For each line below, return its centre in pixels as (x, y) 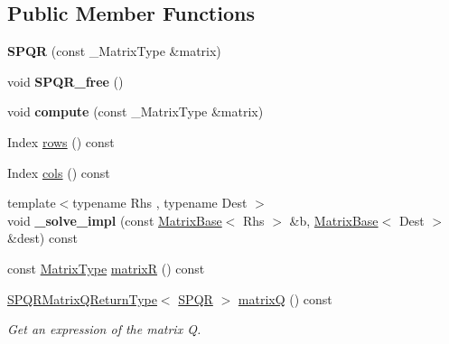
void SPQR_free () (65, 81)
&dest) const (42, 238)
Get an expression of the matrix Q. (104, 329)
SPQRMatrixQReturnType (82, 298)
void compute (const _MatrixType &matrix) (136, 112)
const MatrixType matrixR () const (106, 268)
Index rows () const (61, 141)
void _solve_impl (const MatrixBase (115, 220)
